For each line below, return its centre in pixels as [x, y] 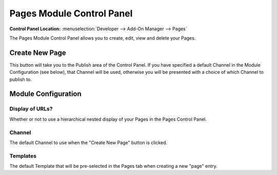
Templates [23, 155]
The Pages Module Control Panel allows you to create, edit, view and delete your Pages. [103, 38]
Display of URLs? [31, 109]
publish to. [21, 79]
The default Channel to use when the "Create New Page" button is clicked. [88, 142]
